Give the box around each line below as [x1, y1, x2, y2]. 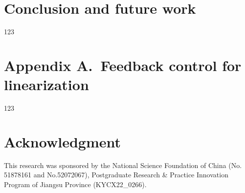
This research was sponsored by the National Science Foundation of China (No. [4, 160, 242, 170]
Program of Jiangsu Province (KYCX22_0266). [4, 179, 147, 189]
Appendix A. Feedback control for [4, 55, 242, 75]
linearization [4, 74, 89, 95]
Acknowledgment [4, 131, 121, 151]
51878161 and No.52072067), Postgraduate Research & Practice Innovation [4, 169, 228, 180]
